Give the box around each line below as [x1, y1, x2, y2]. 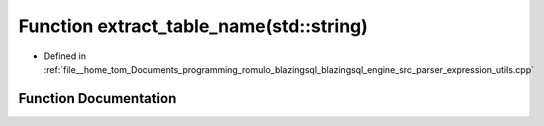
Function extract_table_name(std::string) [18, 15, 369, 37]
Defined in [43, 50, 87, 62]
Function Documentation [18, 90, 177, 107]
